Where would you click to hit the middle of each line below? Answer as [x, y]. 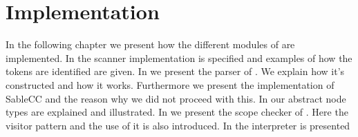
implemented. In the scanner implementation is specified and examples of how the [179, 57]
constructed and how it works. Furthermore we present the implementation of [170, 84]
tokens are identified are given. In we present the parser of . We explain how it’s [175, 71]
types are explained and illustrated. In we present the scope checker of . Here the [177, 112]
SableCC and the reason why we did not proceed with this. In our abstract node [176, 98]
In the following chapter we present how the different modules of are [150, 44]
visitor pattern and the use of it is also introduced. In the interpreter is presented [178, 125]
